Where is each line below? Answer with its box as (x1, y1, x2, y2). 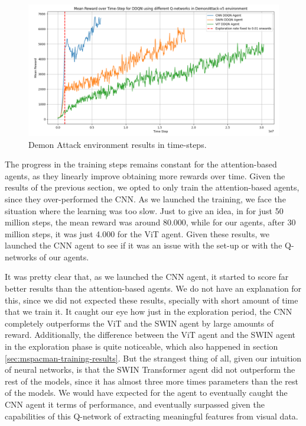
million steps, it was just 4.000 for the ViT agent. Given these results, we (5, 227, 269, 240)
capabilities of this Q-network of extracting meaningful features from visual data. (5, 409, 298, 422)
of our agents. (39, 250, 89, 263)
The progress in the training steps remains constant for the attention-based (5, 158, 277, 170)
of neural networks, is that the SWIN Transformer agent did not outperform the (5, 363, 295, 376)
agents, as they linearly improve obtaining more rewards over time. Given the (5, 169, 285, 182)
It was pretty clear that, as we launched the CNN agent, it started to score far (5, 270, 289, 283)
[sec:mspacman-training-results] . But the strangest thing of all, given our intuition (5, 351, 302, 364)
